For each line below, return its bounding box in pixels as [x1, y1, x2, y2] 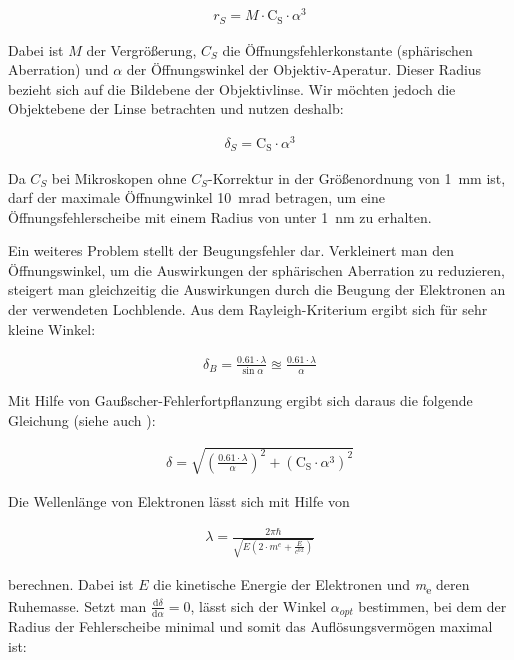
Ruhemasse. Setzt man [8, 595, 147, 616]
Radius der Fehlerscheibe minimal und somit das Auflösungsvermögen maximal [8, 616, 493, 637]
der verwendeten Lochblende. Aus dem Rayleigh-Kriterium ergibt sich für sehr [8, 299, 488, 320]
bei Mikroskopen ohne [51, 167, 187, 188]
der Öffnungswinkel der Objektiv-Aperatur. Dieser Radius [126, 59, 482, 80]
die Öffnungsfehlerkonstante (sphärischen [222, 39, 473, 60]
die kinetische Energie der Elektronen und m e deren [153, 573, 470, 597]
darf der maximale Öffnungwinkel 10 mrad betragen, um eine [8, 187, 386, 208]
